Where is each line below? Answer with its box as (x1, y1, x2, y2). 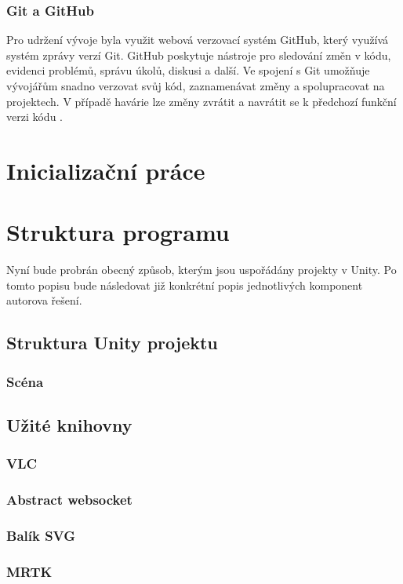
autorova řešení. (6, 292, 82, 308)
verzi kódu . (6, 108, 64, 125)
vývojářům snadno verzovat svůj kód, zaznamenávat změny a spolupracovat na (6, 78, 385, 93)
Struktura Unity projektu (6, 330, 218, 355)
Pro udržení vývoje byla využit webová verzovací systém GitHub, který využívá (6, 31, 389, 48)
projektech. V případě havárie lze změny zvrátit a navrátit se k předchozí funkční (6, 93, 397, 109)
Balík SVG (6, 526, 76, 546)
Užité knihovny (6, 413, 133, 437)
